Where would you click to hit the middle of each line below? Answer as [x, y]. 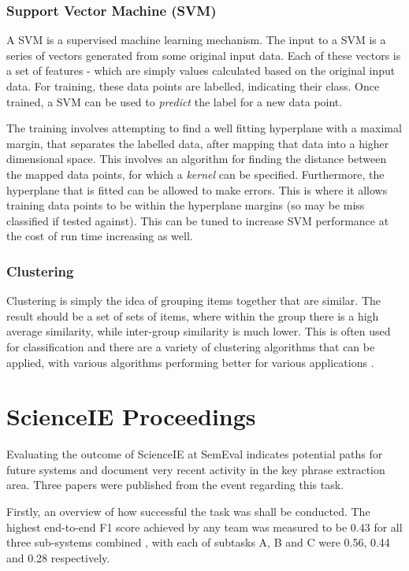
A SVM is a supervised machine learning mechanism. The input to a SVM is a [196, 40]
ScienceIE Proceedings [131, 416]
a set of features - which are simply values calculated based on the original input [201, 70]
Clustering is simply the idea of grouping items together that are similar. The [194, 300]
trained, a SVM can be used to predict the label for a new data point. [175, 101]
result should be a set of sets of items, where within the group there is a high [193, 315]
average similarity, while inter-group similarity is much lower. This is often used [199, 331]
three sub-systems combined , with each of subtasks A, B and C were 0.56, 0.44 [198, 542]
